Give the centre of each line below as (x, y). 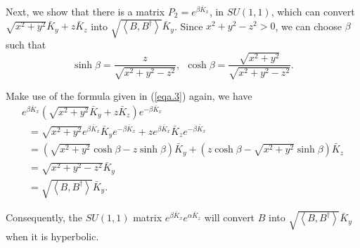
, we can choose (308, 26)
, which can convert (313, 11)
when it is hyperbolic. (52, 236)
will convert (230, 217)
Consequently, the (44, 217)
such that (26, 45)
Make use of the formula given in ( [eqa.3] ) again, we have (129, 95)
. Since (188, 26)
